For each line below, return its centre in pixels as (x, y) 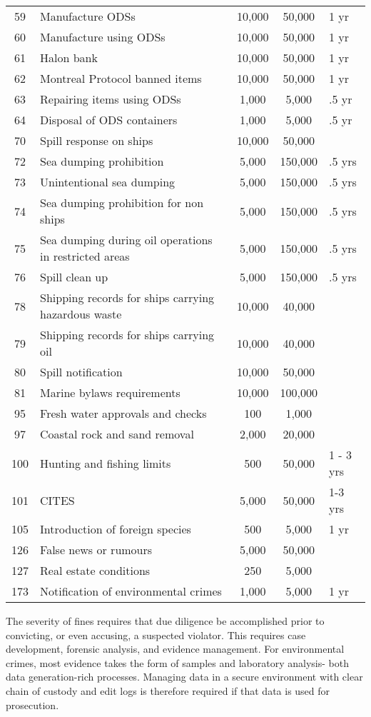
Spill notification (81, 372)
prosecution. (32, 705)
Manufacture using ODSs (103, 37)
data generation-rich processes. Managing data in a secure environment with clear (184, 677)
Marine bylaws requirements (110, 392)
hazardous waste (81, 314)
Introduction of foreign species (116, 529)
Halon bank (69, 57)
